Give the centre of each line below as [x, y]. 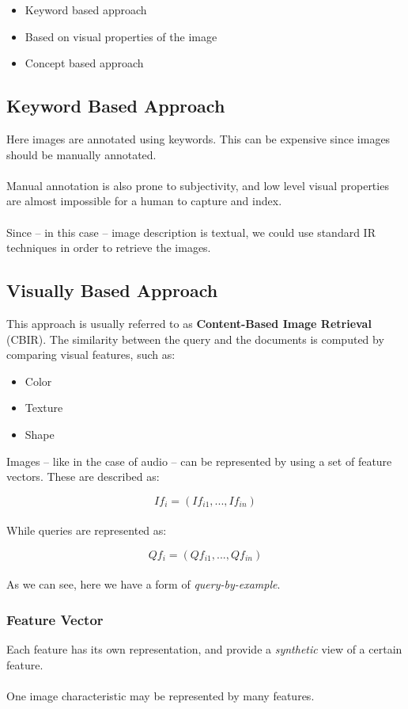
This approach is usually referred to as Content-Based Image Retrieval [189, 323]
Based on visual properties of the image [121, 36]
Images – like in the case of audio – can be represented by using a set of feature [199, 461]
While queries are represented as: [87, 530]
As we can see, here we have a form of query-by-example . [144, 584]
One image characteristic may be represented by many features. [161, 696]
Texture [44, 408]
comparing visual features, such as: [91, 354]
